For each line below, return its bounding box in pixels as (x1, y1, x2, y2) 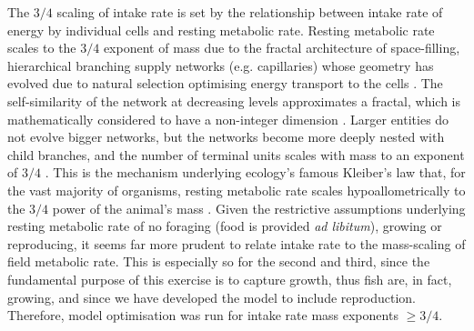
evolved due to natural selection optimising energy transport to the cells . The (7, 74, 443, 93)
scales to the (7, 38, 76, 57)
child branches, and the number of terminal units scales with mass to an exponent (7, 145, 465, 164)
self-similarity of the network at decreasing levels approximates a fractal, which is (7, 91, 461, 110)
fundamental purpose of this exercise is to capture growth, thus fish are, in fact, (7, 269, 452, 288)
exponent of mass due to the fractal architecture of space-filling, (103, 38, 460, 57)
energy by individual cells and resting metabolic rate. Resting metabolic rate (7, 20, 435, 39)
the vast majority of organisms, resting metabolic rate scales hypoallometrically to (7, 180, 466, 199)
